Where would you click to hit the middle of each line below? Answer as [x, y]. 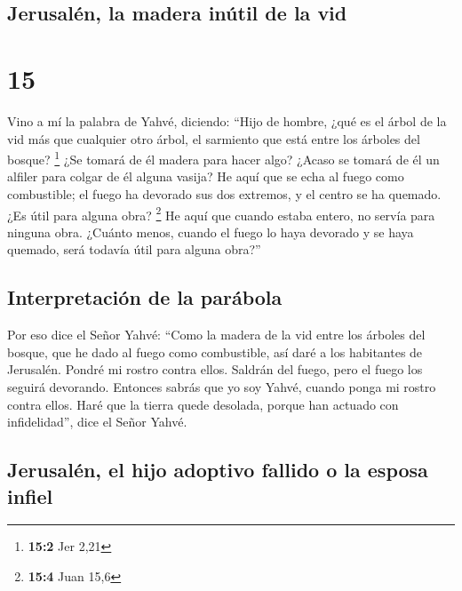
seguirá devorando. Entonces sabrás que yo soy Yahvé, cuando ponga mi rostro [222, 386]
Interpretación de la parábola [145, 297]
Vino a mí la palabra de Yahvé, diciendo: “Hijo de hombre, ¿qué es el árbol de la [227, 120]
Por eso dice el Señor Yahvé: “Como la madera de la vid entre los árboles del [216, 335]
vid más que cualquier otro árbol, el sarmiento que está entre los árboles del [214, 138]
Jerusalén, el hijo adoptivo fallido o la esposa [218, 470]
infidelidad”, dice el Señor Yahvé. [97, 422]
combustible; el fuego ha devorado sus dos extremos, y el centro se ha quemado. [224, 193]
